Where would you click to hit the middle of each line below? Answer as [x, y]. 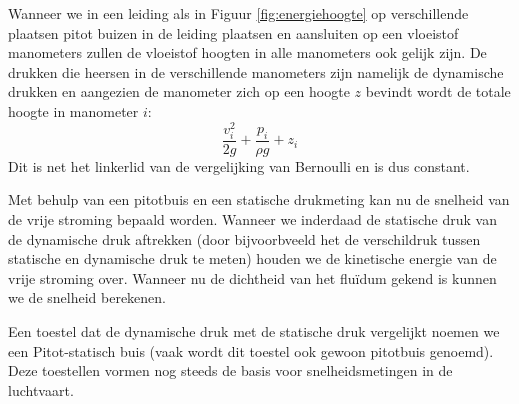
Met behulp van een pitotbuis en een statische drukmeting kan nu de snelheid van [259, 199]
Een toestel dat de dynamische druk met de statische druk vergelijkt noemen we [254, 330]
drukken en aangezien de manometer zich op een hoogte [179, 91]
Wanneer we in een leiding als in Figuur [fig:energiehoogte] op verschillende [238, 13]
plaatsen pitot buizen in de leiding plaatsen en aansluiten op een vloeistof [233, 32]
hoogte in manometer [73, 110]
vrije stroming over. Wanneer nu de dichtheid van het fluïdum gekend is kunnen [252, 277]
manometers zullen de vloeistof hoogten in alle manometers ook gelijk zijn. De [247, 52]
